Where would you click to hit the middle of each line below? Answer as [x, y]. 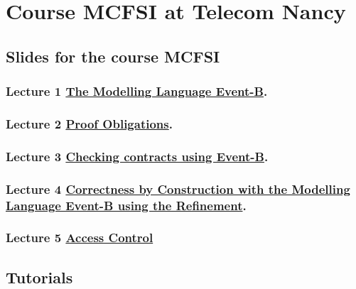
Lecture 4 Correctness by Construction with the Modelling [178, 189]
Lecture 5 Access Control [80, 238]
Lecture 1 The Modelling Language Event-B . [137, 91]
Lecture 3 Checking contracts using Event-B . [137, 156]
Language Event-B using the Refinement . [126, 205]
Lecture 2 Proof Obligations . [89, 123]
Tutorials [39, 277]
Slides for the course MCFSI [113, 56]
